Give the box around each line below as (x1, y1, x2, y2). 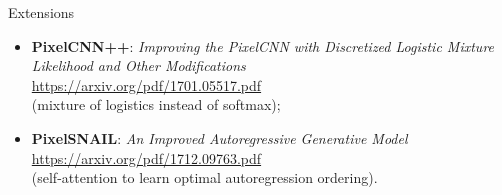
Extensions (8, 2, 75, 22)
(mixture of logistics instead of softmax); (31, 94, 281, 115)
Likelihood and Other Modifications (31, 55, 246, 76)
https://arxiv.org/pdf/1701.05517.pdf (31, 74, 262, 95)
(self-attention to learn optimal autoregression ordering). (31, 167, 378, 188)
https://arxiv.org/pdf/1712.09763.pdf (31, 147, 262, 168)
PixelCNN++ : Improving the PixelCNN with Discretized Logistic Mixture (31, 35, 495, 56)
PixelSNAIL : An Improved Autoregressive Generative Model (31, 127, 408, 148)
